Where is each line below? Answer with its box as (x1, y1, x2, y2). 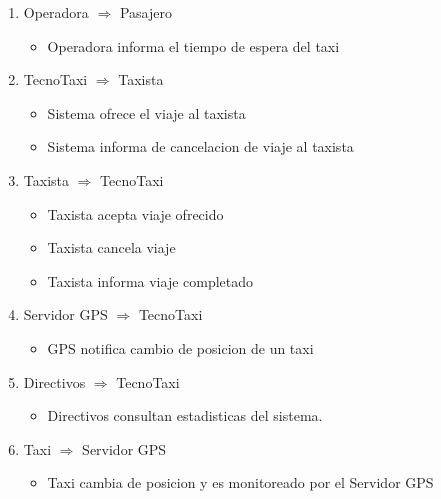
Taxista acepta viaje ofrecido (47, 203, 224, 224)
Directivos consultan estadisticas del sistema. (47, 405, 323, 426)
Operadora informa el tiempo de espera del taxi (47, 35, 340, 56)
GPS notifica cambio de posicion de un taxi (47, 337, 314, 358)
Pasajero (119, 2, 172, 22)
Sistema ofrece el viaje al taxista (47, 102, 246, 123)
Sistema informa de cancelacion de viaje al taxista (47, 136, 354, 157)
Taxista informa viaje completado (47, 270, 254, 291)
